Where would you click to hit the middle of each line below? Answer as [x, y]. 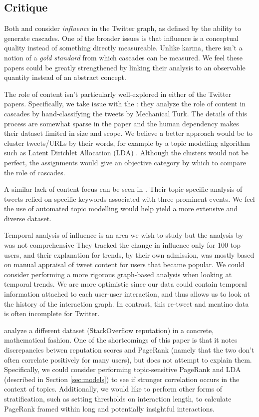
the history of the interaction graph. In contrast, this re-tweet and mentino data [127, 303]
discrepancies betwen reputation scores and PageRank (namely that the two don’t [129, 350]
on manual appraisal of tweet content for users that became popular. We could [124, 264]
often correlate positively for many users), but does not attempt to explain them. [128, 359]
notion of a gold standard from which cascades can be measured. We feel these [124, 57]
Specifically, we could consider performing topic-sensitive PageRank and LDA [123, 369]
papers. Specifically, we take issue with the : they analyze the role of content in [125, 104]
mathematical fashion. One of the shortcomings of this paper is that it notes [121, 340]
